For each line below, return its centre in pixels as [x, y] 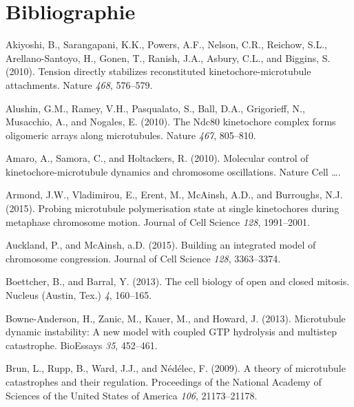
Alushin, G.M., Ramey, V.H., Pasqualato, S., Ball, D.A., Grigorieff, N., [155, 108]
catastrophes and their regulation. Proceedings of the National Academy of [164, 382]
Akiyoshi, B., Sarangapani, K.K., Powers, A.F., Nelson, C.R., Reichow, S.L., [167, 44]
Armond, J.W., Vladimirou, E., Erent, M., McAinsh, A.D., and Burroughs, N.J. [174, 195]
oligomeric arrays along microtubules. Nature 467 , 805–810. [131, 135]
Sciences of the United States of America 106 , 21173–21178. [132, 395]
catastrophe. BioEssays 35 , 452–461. [82, 345]
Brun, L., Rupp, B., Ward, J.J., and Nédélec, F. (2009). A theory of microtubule [176, 368]
